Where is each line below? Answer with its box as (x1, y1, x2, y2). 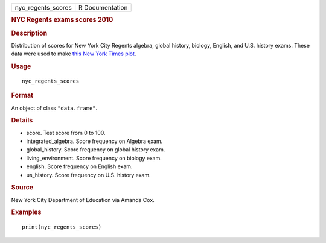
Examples (11, 208, 42, 216)
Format (11, 91, 33, 99)
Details (11, 116, 33, 125)
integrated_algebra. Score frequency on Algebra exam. (26, 137, 163, 145)
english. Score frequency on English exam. (26, 163, 133, 170)
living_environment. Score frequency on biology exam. (26, 154, 162, 162)
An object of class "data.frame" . (11, 104, 98, 112)
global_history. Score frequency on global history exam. (26, 146, 165, 153)
